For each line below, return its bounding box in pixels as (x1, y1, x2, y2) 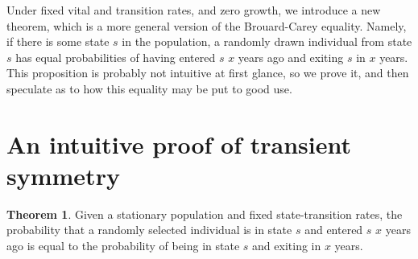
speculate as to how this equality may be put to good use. (6, 80, 292, 97)
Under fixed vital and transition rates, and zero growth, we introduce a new (6, 2, 381, 18)
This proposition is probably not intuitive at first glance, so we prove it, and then (6, 64, 409, 81)
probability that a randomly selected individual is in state (6, 221, 292, 238)
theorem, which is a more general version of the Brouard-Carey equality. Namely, (6, 17, 407, 34)
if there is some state (6, 33, 110, 50)
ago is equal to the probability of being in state (6, 237, 240, 254)
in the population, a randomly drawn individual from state (122, 33, 412, 50)
